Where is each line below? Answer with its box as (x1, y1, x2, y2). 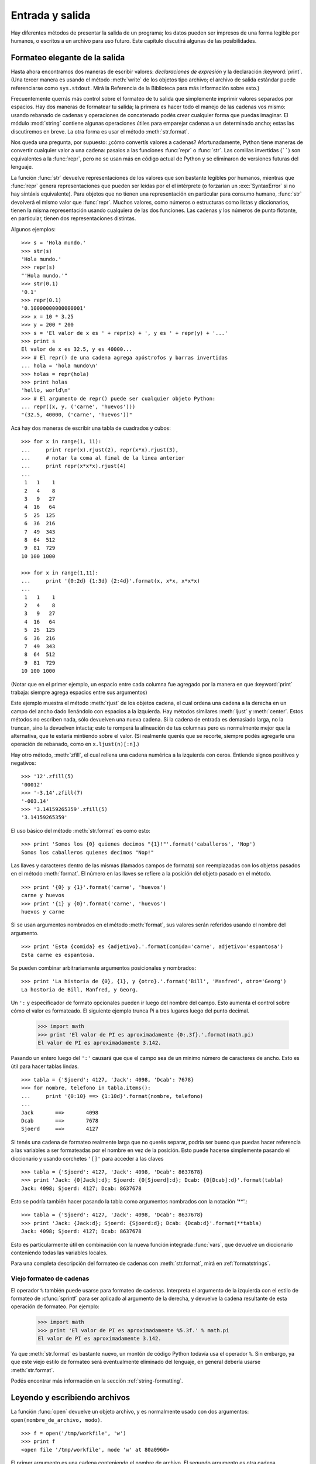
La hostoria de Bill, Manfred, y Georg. (21, 986, 139, 993)
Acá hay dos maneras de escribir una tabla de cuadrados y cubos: (11, 425, 171, 432)
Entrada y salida (11, 9, 91, 22)
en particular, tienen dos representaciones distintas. (11, 215, 136, 222)
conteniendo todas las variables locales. (11, 1249, 108, 1256)
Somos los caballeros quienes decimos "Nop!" (21, 849, 154, 856)
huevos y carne (21, 908, 65, 915)
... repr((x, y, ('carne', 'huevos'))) (21, 403, 136, 410)
